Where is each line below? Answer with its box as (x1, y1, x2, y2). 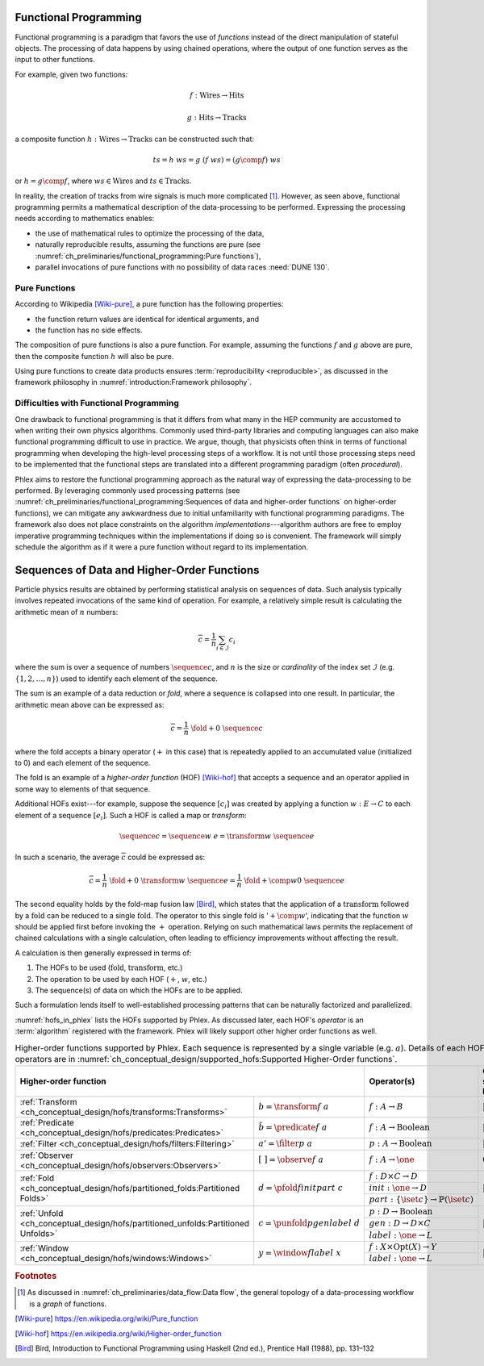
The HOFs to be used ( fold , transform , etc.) (35, 963, 183, 972)
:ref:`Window (19, 1243, 69, 1254)
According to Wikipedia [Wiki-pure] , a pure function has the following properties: (15, 299, 284, 309)
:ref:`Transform (19, 1097, 77, 1108)
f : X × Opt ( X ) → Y (369, 1241, 437, 1252)
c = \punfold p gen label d (258, 1218, 361, 1229)
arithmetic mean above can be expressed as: (15, 700, 165, 709)
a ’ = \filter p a (258, 1138, 313, 1149)
